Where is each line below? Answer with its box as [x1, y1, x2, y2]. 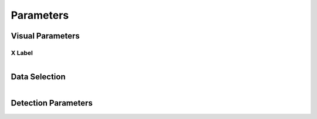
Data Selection [11, 72, 66, 82]
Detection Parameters [11, 98, 93, 108]
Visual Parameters [11, 31, 80, 41]
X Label [11, 48, 33, 57]
